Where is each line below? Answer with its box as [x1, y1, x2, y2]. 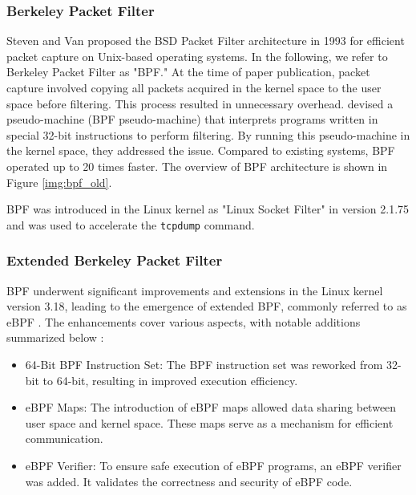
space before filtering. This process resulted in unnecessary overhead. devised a [6, 95, 394, 112]
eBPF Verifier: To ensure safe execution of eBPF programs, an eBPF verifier [25, 456, 402, 473]
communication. [25, 430, 103, 447]
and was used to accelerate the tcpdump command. [6, 216, 255, 233]
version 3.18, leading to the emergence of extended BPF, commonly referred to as [6, 298, 407, 314]
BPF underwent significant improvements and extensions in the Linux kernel [6, 282, 383, 298]
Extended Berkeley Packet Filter [6, 250, 223, 270]
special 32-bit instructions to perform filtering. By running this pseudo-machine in [6, 126, 410, 143]
